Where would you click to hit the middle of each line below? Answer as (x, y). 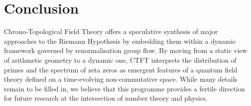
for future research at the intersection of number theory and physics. (106, 98)
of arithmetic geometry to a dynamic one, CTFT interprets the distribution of (120, 60)
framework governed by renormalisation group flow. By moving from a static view (126, 50)
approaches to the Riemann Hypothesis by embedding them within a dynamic (120, 41)
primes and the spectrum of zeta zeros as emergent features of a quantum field (121, 69)
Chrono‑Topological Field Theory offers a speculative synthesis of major (111, 31)
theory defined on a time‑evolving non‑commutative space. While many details (121, 79)
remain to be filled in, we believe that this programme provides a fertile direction (125, 88)
